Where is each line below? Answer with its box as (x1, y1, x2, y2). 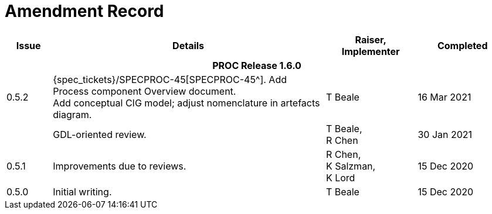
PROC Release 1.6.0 (212, 59, 301, 71)
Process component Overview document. (53, 85, 236, 97)
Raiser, (355, 33, 386, 46)
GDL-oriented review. (53, 128, 147, 140)
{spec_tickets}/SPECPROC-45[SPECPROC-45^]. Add (53, 73, 287, 85)
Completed (437, 39, 488, 51)
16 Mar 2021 (418, 91, 471, 103)
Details (172, 39, 205, 51)
